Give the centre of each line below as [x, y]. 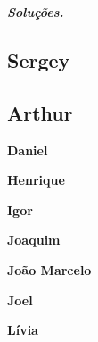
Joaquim [34, 240]
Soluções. [36, 12]
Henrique [36, 180]
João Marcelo [49, 269]
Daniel [28, 150]
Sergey [39, 59]
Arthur [40, 112]
